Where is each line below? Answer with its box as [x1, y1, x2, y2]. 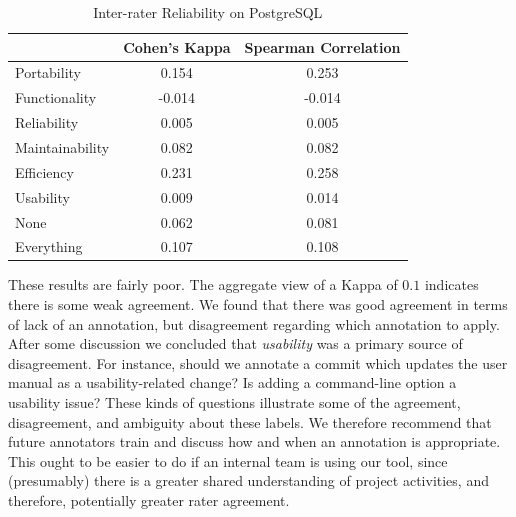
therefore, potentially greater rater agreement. [8, 489, 290, 510]
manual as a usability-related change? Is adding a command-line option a [8, 372, 457, 393]
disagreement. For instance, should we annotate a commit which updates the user [8, 352, 508, 373]
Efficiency [15, 161, 74, 182]
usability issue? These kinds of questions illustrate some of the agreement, [8, 392, 461, 412]
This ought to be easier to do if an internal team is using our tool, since [8, 450, 448, 471]
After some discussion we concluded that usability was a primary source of [8, 333, 463, 354]
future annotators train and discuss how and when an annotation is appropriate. [8, 431, 501, 452]
